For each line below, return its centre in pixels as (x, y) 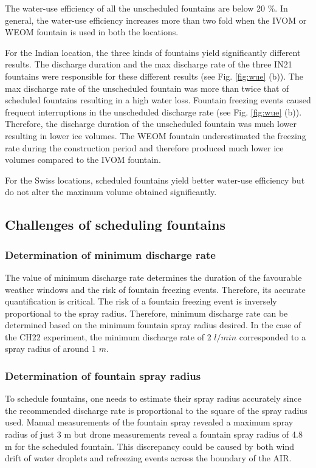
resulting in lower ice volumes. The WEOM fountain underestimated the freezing (156, 135)
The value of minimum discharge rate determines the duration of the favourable (153, 277)
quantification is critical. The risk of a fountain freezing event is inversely (141, 301)
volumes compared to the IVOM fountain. (83, 160)
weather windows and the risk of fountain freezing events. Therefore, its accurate (155, 289)
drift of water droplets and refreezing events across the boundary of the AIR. (148, 458)
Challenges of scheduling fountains (115, 225)
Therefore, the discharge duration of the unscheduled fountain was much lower (151, 124)
